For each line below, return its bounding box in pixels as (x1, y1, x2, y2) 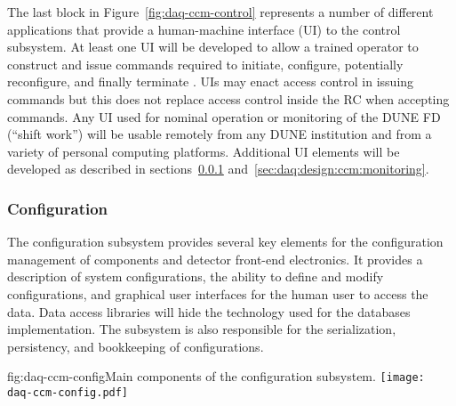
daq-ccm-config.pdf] (7, 386, 129, 399)
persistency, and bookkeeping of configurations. (7, 337, 264, 355)
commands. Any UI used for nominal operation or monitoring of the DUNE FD (7, 107, 441, 126)
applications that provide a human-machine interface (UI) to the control (7, 20, 401, 38)
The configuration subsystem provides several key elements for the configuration (7, 232, 444, 251)
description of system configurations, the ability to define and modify (7, 267, 384, 286)
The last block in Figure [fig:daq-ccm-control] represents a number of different (7, 3, 434, 20)
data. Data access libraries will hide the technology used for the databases (7, 302, 411, 321)
